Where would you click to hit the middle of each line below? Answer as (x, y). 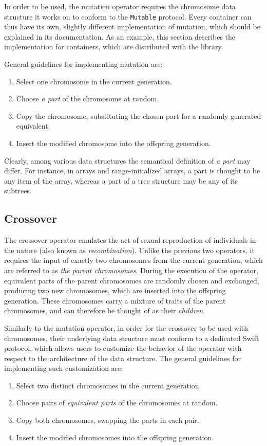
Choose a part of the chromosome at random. (88, 99)
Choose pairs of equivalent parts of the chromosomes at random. (117, 403)
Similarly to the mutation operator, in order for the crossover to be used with (126, 327)
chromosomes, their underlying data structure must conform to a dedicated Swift (132, 338)
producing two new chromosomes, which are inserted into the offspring (115, 290)
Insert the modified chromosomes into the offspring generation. (115, 437)
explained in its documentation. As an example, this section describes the (120, 36)
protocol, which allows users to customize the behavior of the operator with (123, 348)
